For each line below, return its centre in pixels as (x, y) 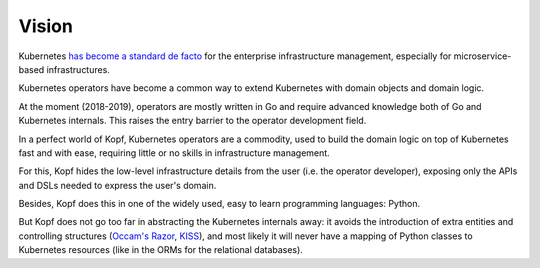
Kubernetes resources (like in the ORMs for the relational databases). (161, 250)
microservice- (482, 56)
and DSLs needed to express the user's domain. (117, 185)
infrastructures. (78, 69)
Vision (46, 26)
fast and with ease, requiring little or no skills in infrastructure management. (174, 152)
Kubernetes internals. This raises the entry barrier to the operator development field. (192, 121)
